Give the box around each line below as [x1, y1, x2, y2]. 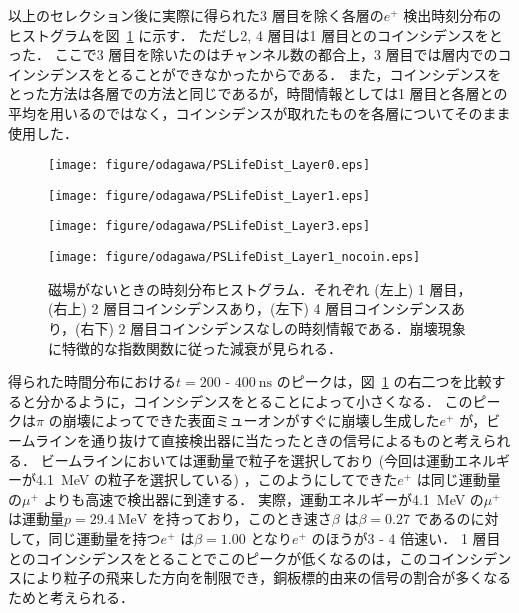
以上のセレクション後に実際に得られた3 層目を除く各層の [8, 5, 384, 25]
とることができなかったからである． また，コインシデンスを [105, 63, 502, 84]
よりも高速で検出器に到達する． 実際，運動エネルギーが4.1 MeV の [43, 488, 484, 509]
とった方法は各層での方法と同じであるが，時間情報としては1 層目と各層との [8, 83, 508, 104]
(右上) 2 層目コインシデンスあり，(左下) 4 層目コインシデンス [48, 298, 451, 319]
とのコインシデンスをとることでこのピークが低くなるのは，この [8, 547, 428, 568]
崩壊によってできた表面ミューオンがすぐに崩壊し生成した [62, 410, 440, 431]
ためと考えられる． [8, 586, 134, 607]
